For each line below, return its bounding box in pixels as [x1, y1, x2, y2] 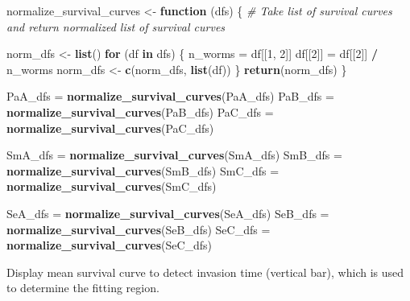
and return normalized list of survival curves [6, 18, 226, 35]
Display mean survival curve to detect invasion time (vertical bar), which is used [6, 263, 404, 280]
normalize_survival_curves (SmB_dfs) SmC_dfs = [6, 162, 280, 179]
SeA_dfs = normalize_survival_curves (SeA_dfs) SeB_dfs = [6, 204, 329, 221]
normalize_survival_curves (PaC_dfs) [6, 119, 214, 136]
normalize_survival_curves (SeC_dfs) [6, 237, 213, 254]
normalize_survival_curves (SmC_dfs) [6, 178, 217, 195]
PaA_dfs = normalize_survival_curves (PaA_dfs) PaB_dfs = [6, 88, 334, 105]
